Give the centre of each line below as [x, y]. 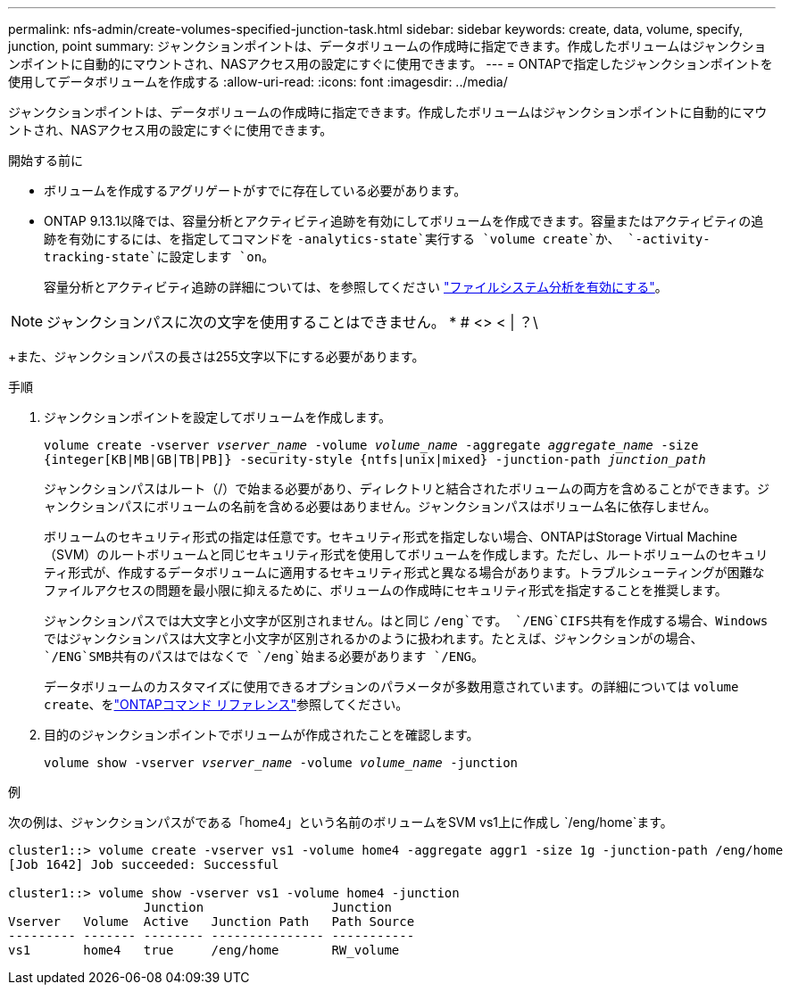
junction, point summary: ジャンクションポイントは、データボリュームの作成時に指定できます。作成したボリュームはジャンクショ [387, 46]
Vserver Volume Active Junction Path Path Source [212, 922]
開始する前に [46, 160]
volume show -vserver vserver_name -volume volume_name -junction [281, 763]
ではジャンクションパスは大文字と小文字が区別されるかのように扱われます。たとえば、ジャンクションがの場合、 [374, 639]
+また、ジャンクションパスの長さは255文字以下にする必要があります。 [216, 356]
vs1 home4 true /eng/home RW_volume [204, 950]
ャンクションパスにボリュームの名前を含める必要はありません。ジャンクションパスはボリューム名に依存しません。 [380, 506]
